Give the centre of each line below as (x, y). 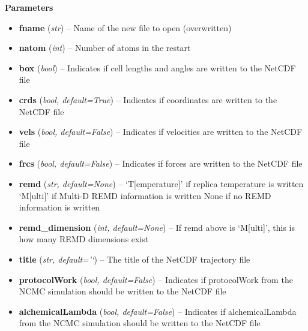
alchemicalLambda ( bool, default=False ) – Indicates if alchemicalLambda (158, 311)
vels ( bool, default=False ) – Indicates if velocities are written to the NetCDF (161, 132)
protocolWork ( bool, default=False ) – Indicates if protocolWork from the (156, 279)
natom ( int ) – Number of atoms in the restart (105, 48)
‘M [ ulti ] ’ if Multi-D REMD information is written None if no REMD (145, 195)
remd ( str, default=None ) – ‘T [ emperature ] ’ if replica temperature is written (161, 183)
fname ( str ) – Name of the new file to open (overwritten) (125, 27)
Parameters (29, 7)
